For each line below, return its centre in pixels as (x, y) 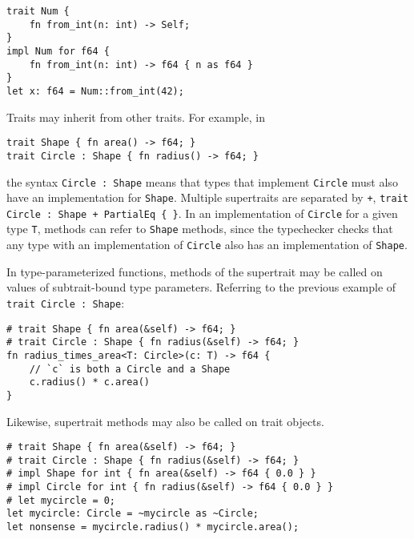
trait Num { (38, 11)
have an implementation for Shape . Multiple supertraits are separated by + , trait (207, 197)
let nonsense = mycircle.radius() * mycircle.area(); (153, 527)
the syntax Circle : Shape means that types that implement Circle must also (202, 181)
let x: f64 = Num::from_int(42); (95, 91)
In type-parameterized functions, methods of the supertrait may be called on (195, 271)
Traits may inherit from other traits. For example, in (136, 117)
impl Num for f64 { (58, 51)
